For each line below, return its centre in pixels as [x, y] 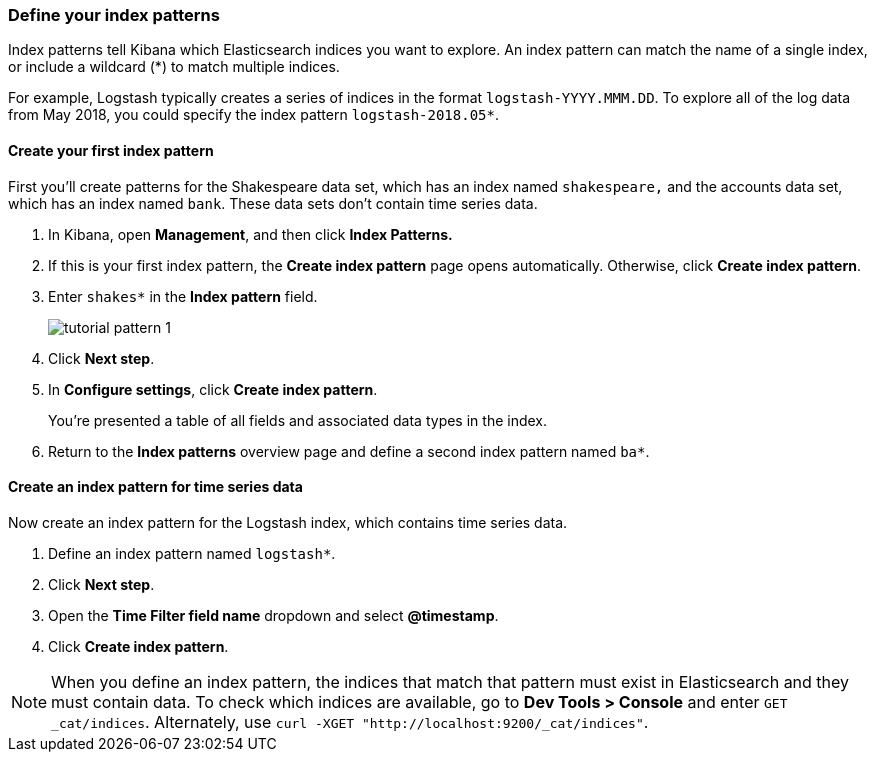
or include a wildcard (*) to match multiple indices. [174, 67]
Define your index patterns [114, 15]
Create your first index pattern [111, 150]
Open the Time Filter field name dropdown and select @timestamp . [273, 615]
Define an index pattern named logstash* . [192, 553]
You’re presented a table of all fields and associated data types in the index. [298, 420]
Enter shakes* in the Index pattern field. [183, 296]
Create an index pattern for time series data [155, 487]
